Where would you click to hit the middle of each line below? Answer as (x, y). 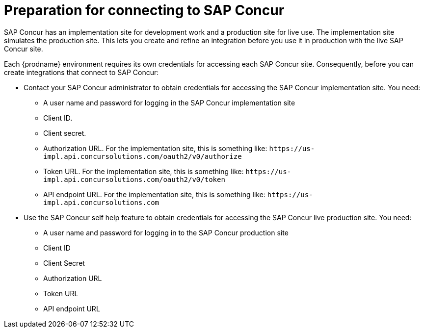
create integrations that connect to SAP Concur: (81, 72)
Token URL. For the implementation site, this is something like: (144, 171)
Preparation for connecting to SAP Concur (144, 10)
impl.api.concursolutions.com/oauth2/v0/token (134, 179)
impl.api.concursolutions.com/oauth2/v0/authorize (143, 156)
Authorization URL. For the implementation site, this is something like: (155, 148)
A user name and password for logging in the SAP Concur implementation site (169, 102)
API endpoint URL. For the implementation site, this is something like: (154, 194)
